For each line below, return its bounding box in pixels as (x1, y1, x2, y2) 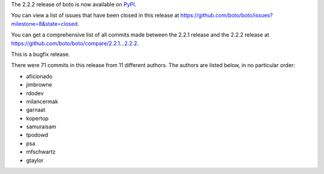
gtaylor (26, 157, 44, 164)
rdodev (26, 89, 44, 97)
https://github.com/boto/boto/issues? (180, 12, 273, 19)
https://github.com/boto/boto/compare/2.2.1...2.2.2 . (11, 40, 139, 47)
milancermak (26, 98, 58, 105)
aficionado (26, 73, 53, 80)
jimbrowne (26, 81, 52, 88)
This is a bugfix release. (11, 50, 70, 58)
